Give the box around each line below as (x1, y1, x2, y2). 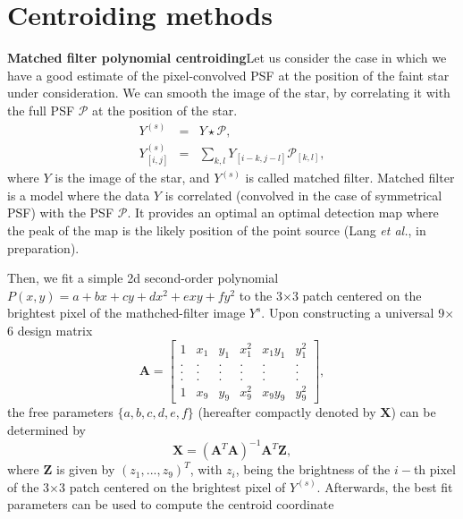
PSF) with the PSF (7, 203, 114, 222)
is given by (55, 460, 115, 479)
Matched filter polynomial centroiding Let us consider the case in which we (7, 48, 447, 67)
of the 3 (7, 477, 50, 496)
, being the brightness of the (235, 460, 391, 479)
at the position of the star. (92, 100, 238, 119)
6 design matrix (7, 320, 93, 339)
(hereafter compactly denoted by (198, 403, 376, 421)
